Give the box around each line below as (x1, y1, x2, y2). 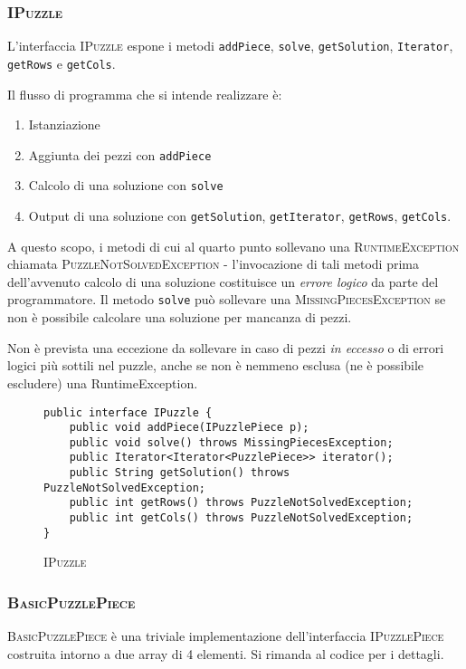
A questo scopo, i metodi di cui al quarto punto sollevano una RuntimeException (7, 236, 460, 255)
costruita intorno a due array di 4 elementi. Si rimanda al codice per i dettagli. (7, 644, 444, 663)
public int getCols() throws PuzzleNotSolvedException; (69, 511, 414, 525)
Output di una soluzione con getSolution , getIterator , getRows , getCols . (28, 206, 452, 225)
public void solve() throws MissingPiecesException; (69, 435, 394, 449)
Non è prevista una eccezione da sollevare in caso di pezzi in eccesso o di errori (7, 338, 444, 357)
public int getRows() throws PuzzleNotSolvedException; (69, 496, 414, 510)
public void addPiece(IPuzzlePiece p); (69, 421, 309, 435)
